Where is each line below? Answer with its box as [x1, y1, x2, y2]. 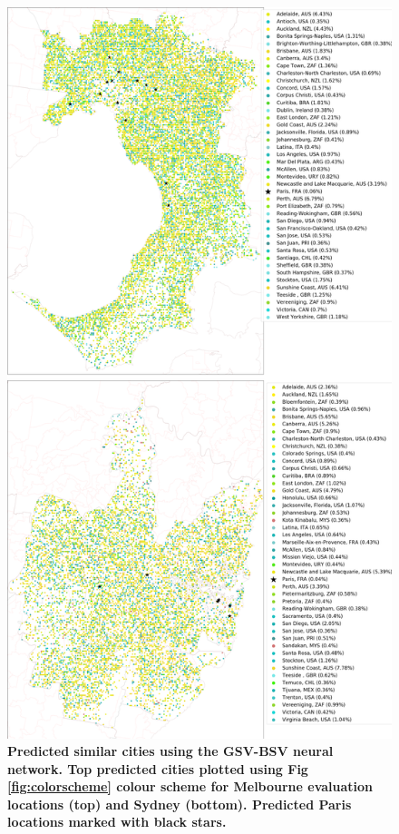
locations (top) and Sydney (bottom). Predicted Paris [7, 794, 352, 813]
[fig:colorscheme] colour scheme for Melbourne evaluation [7, 777, 374, 796]
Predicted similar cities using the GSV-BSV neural [7, 741, 334, 760]
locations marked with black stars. [7, 812, 227, 831]
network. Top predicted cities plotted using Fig [7, 759, 308, 778]
